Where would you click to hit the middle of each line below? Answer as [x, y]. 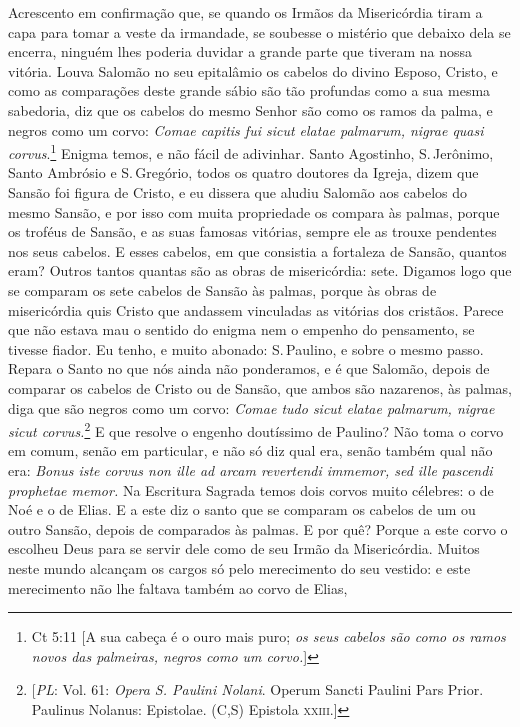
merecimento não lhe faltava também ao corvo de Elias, [178, 587]
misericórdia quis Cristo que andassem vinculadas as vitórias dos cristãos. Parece [256, 309]
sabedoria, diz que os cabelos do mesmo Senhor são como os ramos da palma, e [250, 109]
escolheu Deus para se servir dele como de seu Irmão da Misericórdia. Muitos [244, 548]
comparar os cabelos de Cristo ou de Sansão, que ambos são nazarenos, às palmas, [260, 387]
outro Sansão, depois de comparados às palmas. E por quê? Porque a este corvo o [258, 528]
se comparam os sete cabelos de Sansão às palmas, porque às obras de [222, 289]
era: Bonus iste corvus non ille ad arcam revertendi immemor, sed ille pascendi [250, 469]
